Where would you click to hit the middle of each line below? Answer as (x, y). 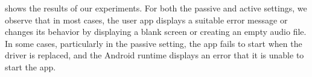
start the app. (30, 66)
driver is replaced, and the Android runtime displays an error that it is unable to (154, 55)
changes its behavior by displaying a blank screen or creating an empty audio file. (156, 32)
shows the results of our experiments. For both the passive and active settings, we (156, 8)
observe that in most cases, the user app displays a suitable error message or (146, 20)
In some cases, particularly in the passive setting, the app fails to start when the (154, 43)
